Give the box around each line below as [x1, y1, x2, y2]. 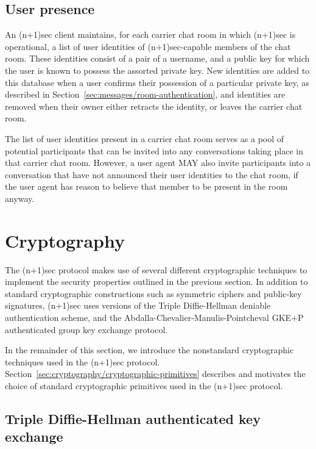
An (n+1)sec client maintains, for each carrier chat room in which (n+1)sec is [5, 28, 296, 41]
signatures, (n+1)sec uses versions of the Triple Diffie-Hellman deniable [5, 299, 271, 312]
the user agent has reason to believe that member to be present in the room [5, 180, 288, 193]
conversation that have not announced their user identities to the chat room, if [5, 168, 298, 181]
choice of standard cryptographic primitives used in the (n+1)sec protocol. [5, 379, 283, 392]
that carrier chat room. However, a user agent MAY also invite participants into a [5, 156, 311, 169]
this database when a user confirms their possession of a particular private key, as [5, 76, 309, 88]
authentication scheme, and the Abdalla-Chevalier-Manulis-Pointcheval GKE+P [5, 311, 304, 324]
